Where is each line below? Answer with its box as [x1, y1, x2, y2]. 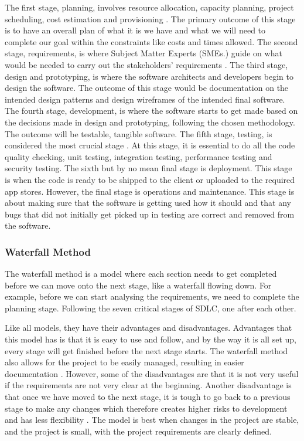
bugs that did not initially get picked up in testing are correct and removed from [5, 208, 295, 220]
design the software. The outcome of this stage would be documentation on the [5, 82, 289, 94]
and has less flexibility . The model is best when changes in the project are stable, [5, 413, 299, 426]
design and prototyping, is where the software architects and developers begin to [5, 70, 293, 82]
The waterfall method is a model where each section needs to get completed [5, 267, 277, 280]
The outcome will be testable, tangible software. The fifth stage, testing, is [5, 127, 272, 140]
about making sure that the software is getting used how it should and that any [5, 196, 291, 209]
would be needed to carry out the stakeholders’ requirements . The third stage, [5, 58, 288, 70]
